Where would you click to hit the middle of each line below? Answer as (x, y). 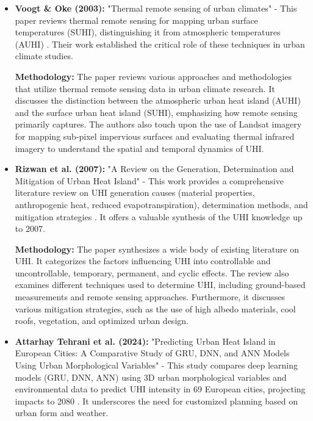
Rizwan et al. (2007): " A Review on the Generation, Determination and (154, 169)
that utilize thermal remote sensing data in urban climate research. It (145, 88)
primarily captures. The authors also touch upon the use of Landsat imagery (158, 124)
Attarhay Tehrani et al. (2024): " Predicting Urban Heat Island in (145, 341)
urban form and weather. (62, 413)
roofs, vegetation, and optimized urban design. (102, 321)
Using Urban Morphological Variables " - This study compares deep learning (156, 365)
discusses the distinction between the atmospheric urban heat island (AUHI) (158, 100)
